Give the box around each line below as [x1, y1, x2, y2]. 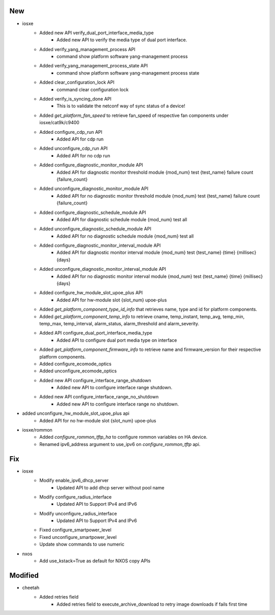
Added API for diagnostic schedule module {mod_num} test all [57, 216, 187, 222]
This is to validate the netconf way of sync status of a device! [57, 103, 185, 109]
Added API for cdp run [57, 136, 104, 142]
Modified [9, 571, 39, 580]
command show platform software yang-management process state [57, 69, 200, 76]
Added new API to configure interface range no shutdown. [57, 401, 179, 407]
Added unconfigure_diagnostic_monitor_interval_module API [39, 266, 167, 272]
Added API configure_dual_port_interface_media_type [39, 330, 152, 336]
